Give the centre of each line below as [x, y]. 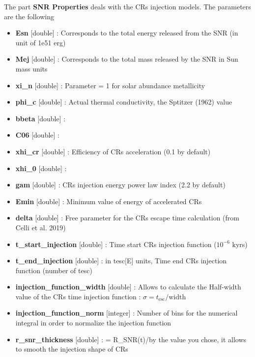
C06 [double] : [37, 135]
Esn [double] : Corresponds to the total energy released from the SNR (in [127, 33]
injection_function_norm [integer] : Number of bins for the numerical [127, 313]
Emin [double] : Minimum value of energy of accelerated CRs [109, 201]
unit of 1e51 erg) [41, 42]
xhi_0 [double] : [41, 168]
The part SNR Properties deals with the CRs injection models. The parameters [127, 6]
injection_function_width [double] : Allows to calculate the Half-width [128, 287]
